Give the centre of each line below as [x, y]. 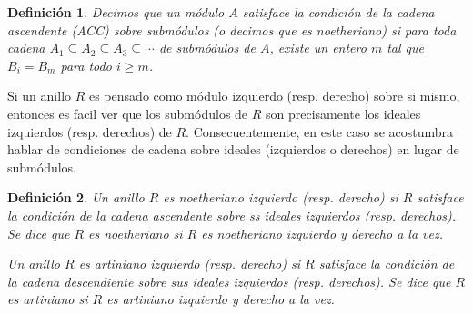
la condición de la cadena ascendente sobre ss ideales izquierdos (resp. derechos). [232, 215]
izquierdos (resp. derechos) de [90, 131]
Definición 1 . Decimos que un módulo [116, 12]
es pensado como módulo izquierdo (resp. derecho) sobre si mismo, [275, 96]
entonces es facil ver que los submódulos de [128, 113]
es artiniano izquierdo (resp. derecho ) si [190, 264]
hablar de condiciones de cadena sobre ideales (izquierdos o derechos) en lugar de [233, 149]
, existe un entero [318, 48]
